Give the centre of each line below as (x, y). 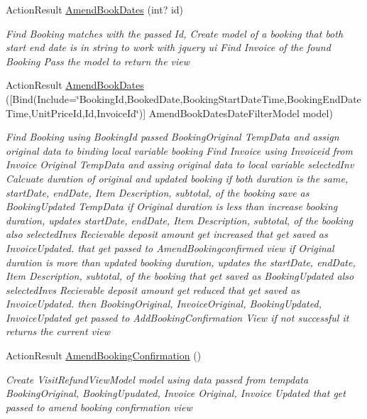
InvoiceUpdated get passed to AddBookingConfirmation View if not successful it (177, 317)
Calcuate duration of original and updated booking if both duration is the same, (177, 178)
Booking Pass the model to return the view (98, 61)
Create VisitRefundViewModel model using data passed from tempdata (157, 379)
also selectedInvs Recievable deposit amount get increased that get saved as (167, 234)
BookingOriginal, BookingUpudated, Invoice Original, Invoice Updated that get (176, 393)
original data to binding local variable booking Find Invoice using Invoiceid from (179, 150)
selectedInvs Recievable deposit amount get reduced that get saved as (153, 289)
